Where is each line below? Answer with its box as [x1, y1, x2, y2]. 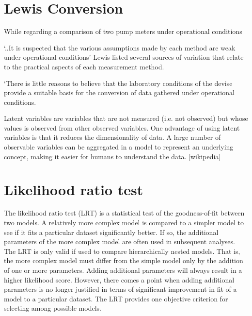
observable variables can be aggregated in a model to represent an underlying [4, 142, 234, 152]
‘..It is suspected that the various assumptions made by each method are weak [4, 42, 236, 52]
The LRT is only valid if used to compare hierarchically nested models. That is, [4, 246, 240, 256]
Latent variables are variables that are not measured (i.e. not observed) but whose [4, 113, 248, 123]
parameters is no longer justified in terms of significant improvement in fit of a [4, 284, 237, 294]
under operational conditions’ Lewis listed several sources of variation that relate [4, 52, 244, 62]
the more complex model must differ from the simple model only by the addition [4, 255, 243, 266]
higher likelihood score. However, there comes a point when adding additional [4, 274, 235, 284]
